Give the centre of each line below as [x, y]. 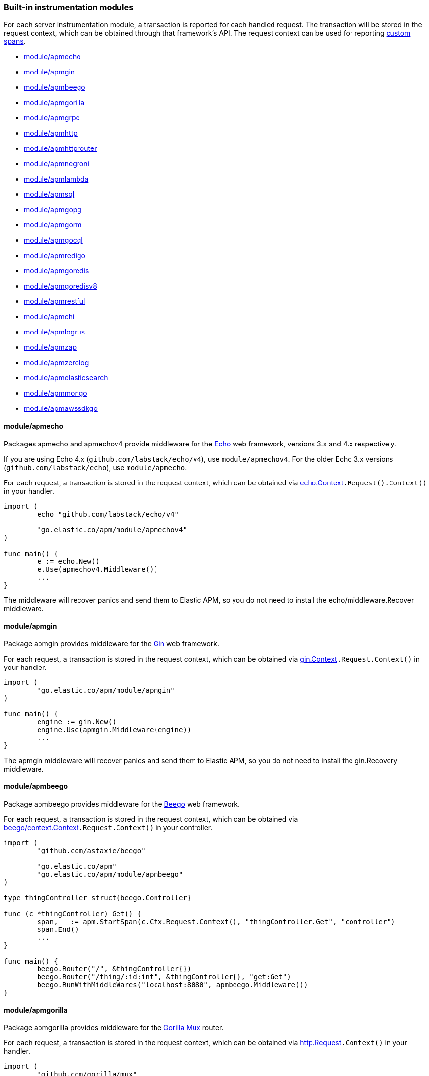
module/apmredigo [55, 256]
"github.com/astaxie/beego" [91, 851]
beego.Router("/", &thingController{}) [114, 969]
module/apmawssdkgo [61, 408]
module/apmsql [49, 194]
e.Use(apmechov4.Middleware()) [97, 569]
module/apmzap [50, 347]
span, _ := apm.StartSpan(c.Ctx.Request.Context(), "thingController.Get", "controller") [216, 922]
